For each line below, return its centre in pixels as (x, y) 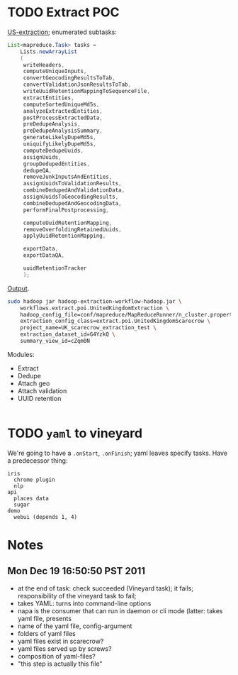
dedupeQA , (38, 170)
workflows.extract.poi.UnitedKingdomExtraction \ (95, 308)
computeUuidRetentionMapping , (68, 223)
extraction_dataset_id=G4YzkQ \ (68, 334)
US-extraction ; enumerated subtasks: (62, 32)
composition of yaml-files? (56, 656)
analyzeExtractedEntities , (63, 111)
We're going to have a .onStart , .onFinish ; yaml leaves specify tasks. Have (118, 453)
